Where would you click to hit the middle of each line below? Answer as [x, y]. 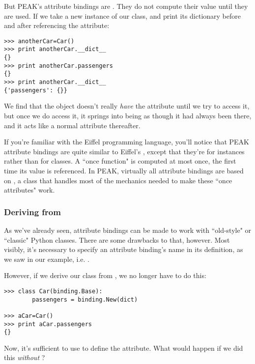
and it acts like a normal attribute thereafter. [72, 125]
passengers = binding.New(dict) [85, 299]
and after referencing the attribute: [57, 25]
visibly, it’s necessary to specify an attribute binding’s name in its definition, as [124, 249]
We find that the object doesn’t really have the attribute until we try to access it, [127, 106]
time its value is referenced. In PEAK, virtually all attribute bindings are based [124, 170]
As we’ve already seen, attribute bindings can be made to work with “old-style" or [128, 230]
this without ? [25, 357]
